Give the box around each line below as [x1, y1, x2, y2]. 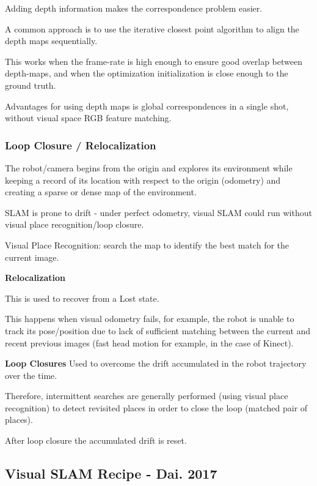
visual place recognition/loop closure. [5, 218, 144, 231]
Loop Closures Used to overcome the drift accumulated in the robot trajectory [5, 357, 307, 370]
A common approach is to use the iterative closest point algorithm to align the [5, 22, 299, 35]
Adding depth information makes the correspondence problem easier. [5, 2, 263, 14]
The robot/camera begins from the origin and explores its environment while [5, 161, 293, 174]
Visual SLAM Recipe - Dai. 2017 [5, 464, 217, 483]
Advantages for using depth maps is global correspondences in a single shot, [5, 99, 289, 112]
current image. [5, 250, 59, 263]
